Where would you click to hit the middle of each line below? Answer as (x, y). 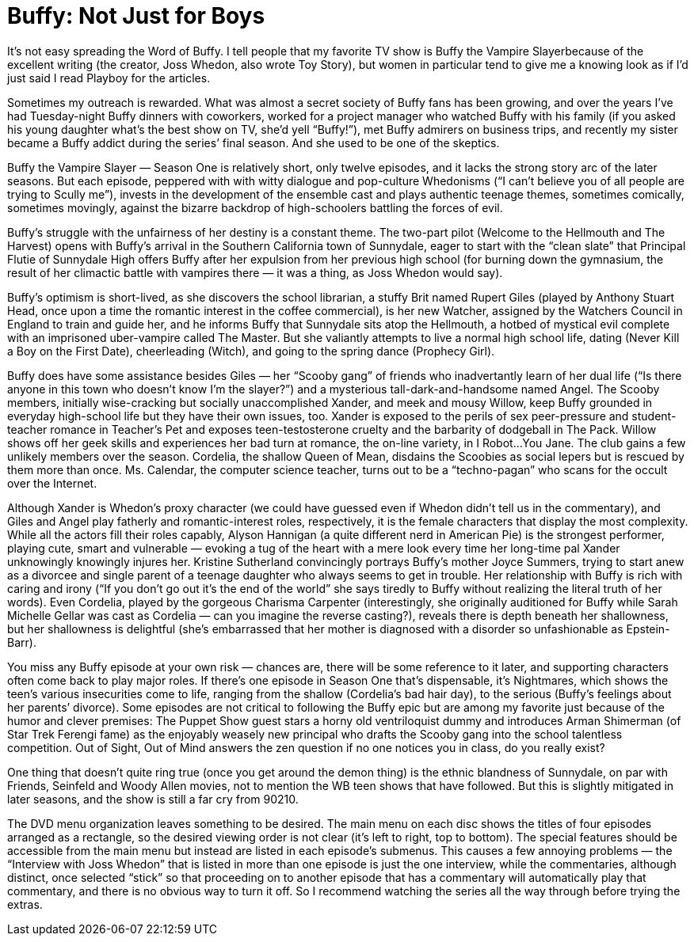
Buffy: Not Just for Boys (136, 16)
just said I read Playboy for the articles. (109, 78)
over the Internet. (52, 483)
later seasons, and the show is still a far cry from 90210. (153, 799)
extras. (25, 904)
